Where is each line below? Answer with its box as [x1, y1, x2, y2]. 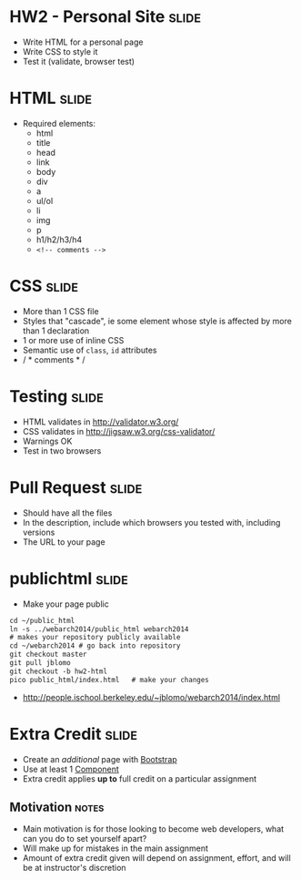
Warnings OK [22, 435, 73, 446]
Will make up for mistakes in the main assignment [22, 843, 209, 854]
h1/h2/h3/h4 [35, 234, 83, 245]
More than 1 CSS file [22, 305, 99, 316]
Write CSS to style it [22, 46, 98, 56]
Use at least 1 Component [22, 763, 120, 774]
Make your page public [22, 599, 109, 609]
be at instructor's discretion [22, 863, 126, 874]
